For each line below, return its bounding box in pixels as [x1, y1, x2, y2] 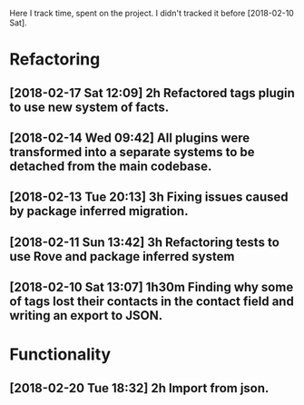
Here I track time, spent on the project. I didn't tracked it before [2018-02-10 [9, 8, 295, 18]
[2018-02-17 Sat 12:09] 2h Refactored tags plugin [9, 85, 295, 101]
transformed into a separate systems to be [9, 144, 256, 160]
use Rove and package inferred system [9, 249, 235, 264]
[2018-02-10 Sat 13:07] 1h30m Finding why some [9, 280, 294, 295]
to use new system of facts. [9, 99, 170, 114]
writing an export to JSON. [9, 308, 163, 323]
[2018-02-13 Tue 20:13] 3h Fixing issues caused [9, 190, 289, 205]
